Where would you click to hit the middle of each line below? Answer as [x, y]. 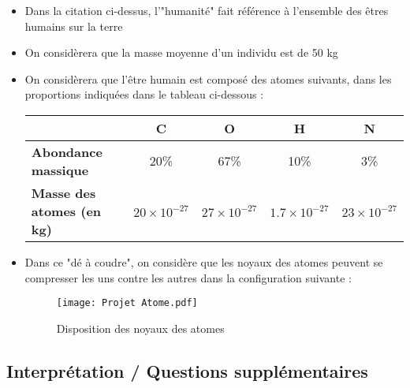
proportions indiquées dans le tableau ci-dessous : [144, 94]
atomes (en [66, 211]
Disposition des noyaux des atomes [140, 328]
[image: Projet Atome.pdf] [127, 303]
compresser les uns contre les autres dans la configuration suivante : [188, 277]
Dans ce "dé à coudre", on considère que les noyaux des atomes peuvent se [204, 261]
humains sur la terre [74, 26]
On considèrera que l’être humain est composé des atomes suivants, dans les [208, 78]
